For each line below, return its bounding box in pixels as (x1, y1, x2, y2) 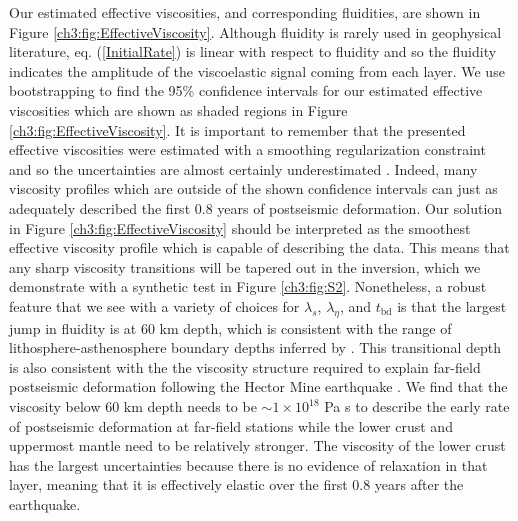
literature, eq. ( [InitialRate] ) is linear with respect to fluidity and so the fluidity (9, 41, 497, 62)
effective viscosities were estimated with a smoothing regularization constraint (9, 139, 486, 160)
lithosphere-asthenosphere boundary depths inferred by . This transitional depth (9, 337, 501, 358)
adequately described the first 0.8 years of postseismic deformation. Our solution (9, 197, 503, 218)
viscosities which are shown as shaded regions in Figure (9, 99, 348, 120)
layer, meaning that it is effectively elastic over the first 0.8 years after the (9, 474, 464, 495)
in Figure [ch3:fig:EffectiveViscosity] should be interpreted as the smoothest (9, 217, 471, 238)
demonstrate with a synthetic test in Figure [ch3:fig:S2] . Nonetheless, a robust (9, 276, 487, 297)
